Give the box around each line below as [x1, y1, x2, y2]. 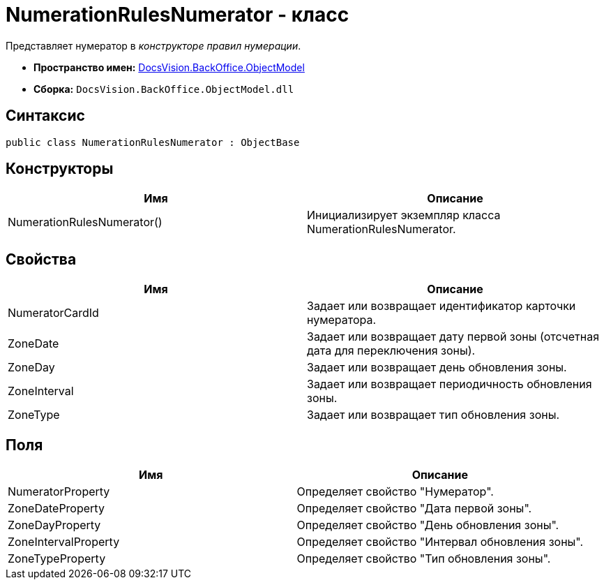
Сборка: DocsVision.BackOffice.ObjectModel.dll [33, 82, 294, 95]
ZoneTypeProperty [8, 551, 106, 566]
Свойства [6, 250, 77, 268]
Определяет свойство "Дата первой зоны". [296, 501, 532, 516]
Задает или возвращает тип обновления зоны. [307, 408, 560, 422]
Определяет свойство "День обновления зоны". [296, 518, 559, 533]
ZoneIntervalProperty [8, 535, 120, 549]
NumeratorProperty [8, 484, 110, 499]
